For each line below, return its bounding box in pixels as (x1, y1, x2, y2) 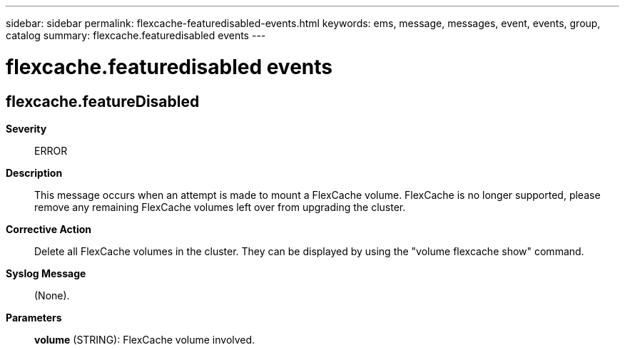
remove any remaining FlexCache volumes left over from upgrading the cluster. (34, 200, 406, 213)
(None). (34, 289, 70, 302)
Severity (6, 122, 47, 135)
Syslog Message (6, 267, 86, 279)
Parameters (6, 311, 62, 324)
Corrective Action (6, 222, 91, 235)
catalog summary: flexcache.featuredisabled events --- (6, 29, 266, 41)
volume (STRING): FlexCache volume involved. (34, 333, 255, 346)
